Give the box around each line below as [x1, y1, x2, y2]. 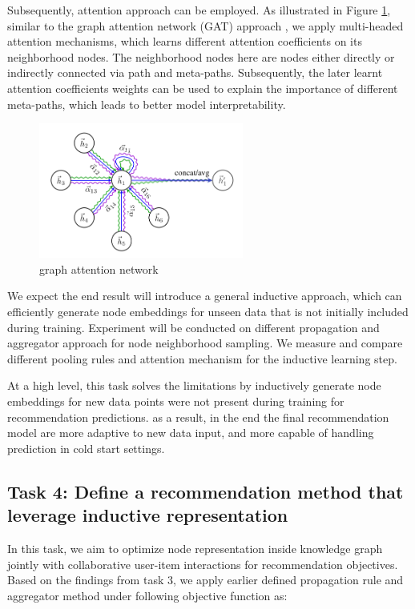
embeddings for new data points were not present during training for [7, 393, 344, 410]
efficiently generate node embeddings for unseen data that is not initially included [7, 303, 409, 320]
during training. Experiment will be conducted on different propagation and [7, 319, 380, 335]
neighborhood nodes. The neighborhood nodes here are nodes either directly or [7, 48, 395, 65]
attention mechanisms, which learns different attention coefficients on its [7, 33, 362, 50]
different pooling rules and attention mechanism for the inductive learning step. [7, 350, 397, 367]
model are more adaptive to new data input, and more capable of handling [7, 424, 374, 441]
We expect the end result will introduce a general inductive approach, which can [7, 287, 402, 304]
